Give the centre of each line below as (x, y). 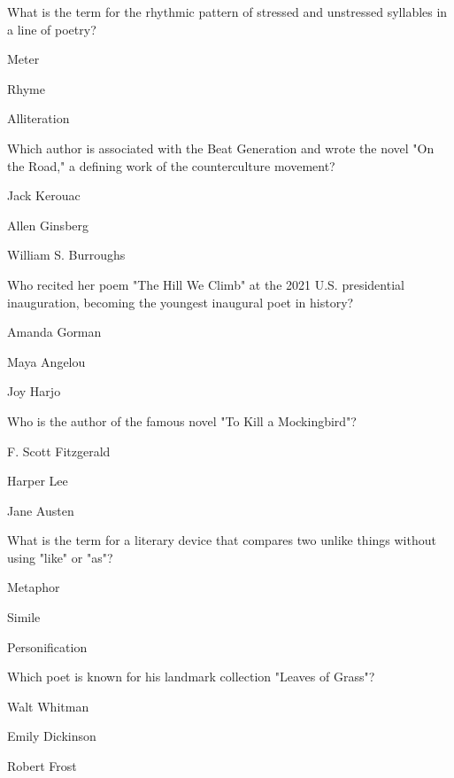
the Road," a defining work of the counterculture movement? (171, 165)
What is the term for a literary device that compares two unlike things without (222, 540)
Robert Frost (42, 766)
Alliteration (38, 118)
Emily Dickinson (52, 736)
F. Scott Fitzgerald (59, 451)
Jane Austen (41, 510)
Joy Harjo (34, 391)
